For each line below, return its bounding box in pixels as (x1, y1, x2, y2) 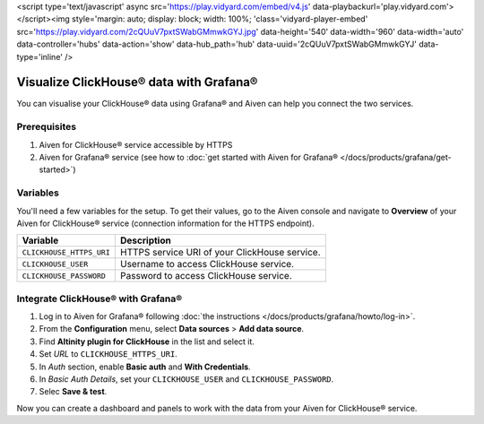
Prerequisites (16, 121, 76, 134)
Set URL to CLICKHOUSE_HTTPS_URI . (39, 349, 178, 359)
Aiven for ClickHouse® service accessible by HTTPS (39, 139, 233, 150)
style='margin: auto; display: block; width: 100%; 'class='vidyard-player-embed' (72, 13, 368, 24)
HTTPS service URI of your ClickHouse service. (119, 247, 322, 259)
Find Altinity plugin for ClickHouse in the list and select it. (39, 336, 255, 347)
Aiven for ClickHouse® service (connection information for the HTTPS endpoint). (16, 218, 315, 229)
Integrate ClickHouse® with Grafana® (16, 292, 183, 305)
